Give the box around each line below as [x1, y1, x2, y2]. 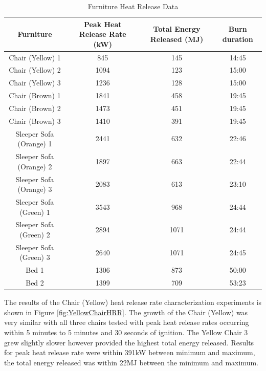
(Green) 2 [19, 229, 50, 240]
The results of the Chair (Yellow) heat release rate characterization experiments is [4, 297, 262, 308]
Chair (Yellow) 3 [9, 77, 61, 88]
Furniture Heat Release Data [87, 1, 179, 11]
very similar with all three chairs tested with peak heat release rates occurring [4, 317, 249, 328]
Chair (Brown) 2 [9, 103, 61, 113]
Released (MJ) [150, 33, 204, 44]
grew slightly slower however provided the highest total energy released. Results [4, 337, 254, 347]
